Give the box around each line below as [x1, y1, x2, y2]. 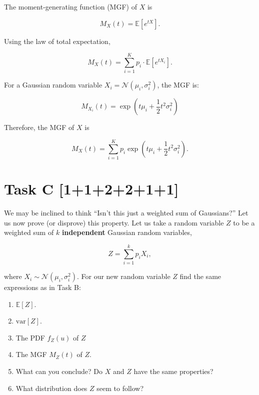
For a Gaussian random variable [4, 79, 102, 90]
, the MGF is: [157, 79, 199, 90]
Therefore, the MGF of [4, 122, 74, 132]
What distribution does [15, 382, 87, 393]
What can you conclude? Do [15, 366, 103, 376]
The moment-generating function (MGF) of [4, 1, 137, 11]
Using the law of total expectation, [4, 35, 110, 46]
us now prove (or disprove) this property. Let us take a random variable [4, 217, 224, 227]
